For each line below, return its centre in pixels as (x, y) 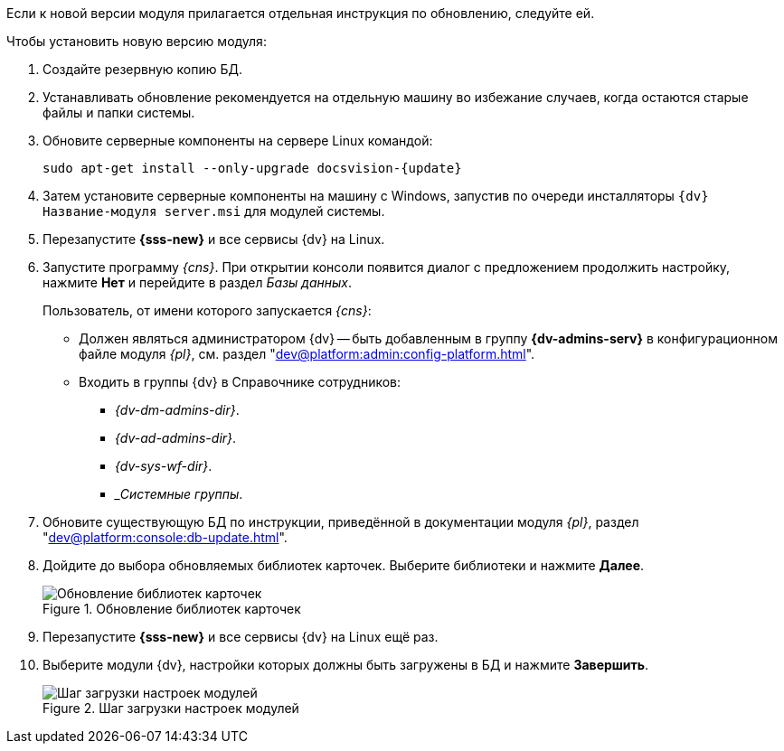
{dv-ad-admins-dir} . (176, 438)
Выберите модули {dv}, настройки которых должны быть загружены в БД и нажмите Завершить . (346, 665)
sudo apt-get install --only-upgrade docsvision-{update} (252, 168)
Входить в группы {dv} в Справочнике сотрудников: (240, 382)
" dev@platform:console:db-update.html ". (165, 537)
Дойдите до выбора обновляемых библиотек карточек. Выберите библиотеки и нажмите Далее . (344, 565)
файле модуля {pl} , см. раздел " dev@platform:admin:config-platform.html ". (307, 354)
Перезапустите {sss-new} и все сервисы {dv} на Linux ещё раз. (241, 637)
